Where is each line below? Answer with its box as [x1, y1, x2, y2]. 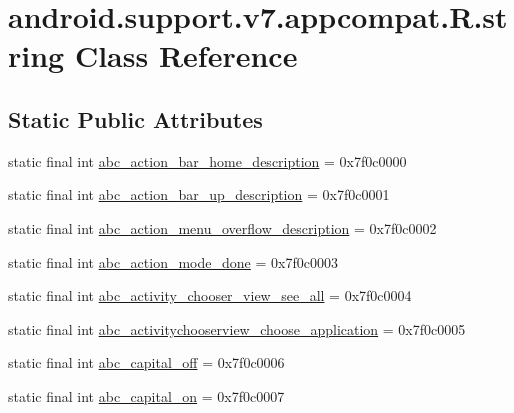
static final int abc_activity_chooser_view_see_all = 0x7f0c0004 [8, 285, 412, 306]
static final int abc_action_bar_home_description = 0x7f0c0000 [8, 150, 407, 171]
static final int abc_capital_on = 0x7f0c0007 [8, 385, 285, 406]
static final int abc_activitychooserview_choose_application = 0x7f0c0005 [8, 318, 466, 339]
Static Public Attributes [8, 103, 263, 134]
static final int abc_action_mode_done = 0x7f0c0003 [8, 251, 338, 272]
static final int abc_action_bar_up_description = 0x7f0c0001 [8, 184, 390, 205]
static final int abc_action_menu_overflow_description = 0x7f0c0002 [8, 217, 437, 238]
